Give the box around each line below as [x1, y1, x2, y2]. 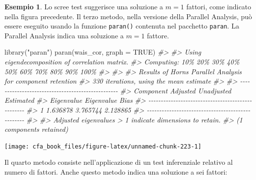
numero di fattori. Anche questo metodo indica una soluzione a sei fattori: [4, 167, 228, 177]
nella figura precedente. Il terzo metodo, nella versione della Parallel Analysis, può [4, 11, 252, 21]
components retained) [4, 124, 68, 134]
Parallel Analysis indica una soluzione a [4, 30, 124, 40]
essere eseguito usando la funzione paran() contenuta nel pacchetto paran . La [4, 21, 239, 31]
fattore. [147, 30, 169, 40]
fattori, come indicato [186, 1, 252, 11]
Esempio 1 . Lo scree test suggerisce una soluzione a [4, 1, 163, 11]
